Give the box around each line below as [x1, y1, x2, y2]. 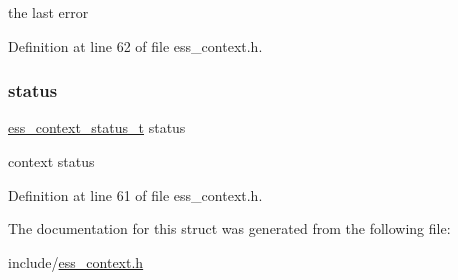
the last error [8, 2, 89, 22]
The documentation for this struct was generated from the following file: [8, 218, 451, 239]
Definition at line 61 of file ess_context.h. [8, 184, 263, 205]
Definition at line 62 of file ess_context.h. [8, 35, 263, 56]
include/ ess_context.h [8, 251, 144, 272]
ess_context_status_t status [8, 117, 186, 138]
